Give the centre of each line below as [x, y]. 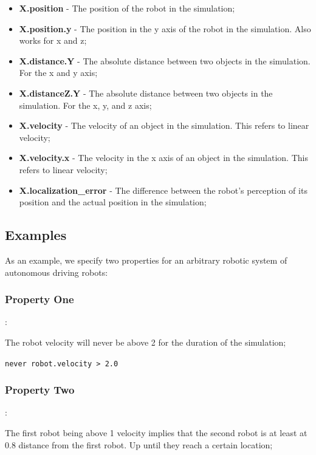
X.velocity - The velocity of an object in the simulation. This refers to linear [164, 125]
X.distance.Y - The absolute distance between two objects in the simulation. [165, 60]
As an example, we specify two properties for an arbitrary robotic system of [146, 260]
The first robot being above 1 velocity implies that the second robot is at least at [156, 432]
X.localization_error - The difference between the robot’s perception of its [163, 190]
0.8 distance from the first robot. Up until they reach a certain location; [139, 444]
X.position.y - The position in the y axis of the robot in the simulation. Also [165, 28]
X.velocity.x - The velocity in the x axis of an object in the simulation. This [163, 158]
